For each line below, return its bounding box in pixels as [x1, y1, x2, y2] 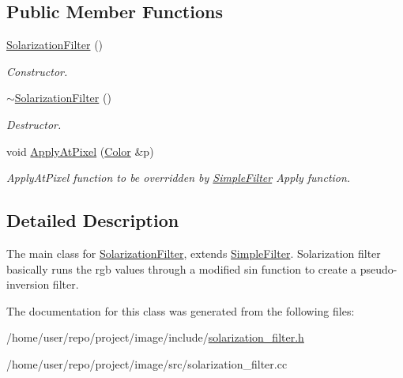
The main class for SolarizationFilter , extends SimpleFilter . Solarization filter [6, 244, 381, 261]
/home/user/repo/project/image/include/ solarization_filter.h [6, 329, 304, 346]
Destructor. [6, 115, 62, 132]
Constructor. [6, 62, 68, 79]
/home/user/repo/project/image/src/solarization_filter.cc [6, 355, 288, 372]
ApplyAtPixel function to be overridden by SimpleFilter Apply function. [6, 169, 351, 186]
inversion [6, 276, 50, 293]
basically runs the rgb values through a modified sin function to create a [6, 260, 357, 277]
